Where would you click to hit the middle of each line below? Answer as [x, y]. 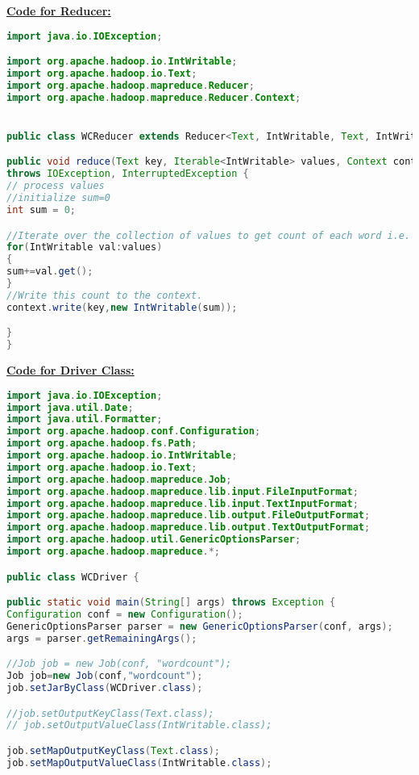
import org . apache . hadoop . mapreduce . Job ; [119, 479]
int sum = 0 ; [41, 209]
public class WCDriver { [73, 577]
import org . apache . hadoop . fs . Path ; [102, 444]
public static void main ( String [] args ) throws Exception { [171, 603]
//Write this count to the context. [105, 295]
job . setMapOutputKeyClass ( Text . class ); [113, 750]
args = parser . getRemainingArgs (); [102, 638]
